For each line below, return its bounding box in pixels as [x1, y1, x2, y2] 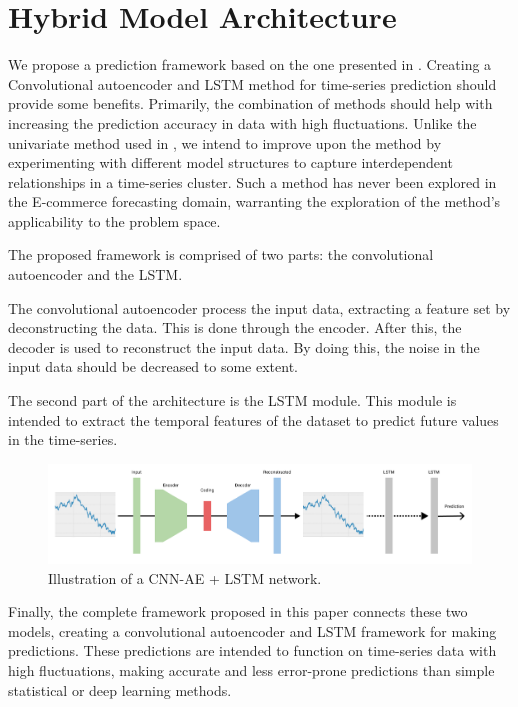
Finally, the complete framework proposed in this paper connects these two [8, 601, 468, 622]
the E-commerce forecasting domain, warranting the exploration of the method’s [8, 191, 501, 212]
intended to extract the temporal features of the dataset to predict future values [8, 409, 499, 430]
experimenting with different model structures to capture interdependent [8, 152, 453, 173]
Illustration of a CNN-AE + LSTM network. [48, 567, 322, 588]
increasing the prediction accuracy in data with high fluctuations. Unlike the [8, 112, 477, 133]
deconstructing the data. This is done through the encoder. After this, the [8, 317, 462, 338]
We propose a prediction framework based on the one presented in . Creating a [8, 54, 492, 75]
